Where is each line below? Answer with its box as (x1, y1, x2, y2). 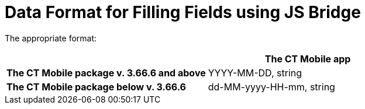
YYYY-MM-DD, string (208, 66, 302, 79)
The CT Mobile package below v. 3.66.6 (6, 80, 186, 93)
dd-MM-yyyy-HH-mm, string (208, 80, 335, 93)
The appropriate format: (5, 33, 97, 43)
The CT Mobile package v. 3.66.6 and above (6, 66, 206, 79)
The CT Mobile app (264, 52, 351, 65)
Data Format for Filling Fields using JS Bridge (5, 2, 361, 22)
